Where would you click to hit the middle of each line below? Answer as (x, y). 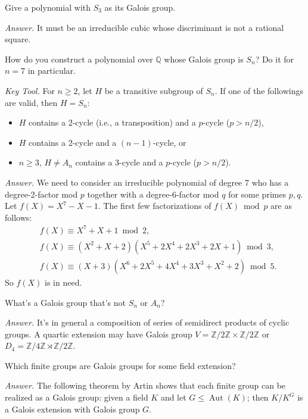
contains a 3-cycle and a (119, 162)
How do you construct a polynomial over (79, 59)
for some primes (257, 194)
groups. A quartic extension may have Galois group (99, 334)
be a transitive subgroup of (154, 90)
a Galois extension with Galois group (72, 409)
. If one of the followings (259, 90)
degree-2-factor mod (41, 194)
